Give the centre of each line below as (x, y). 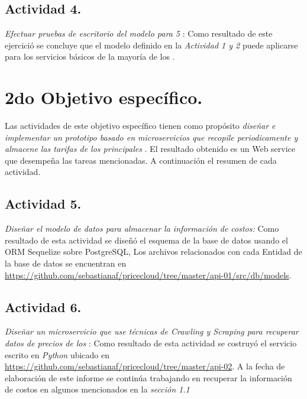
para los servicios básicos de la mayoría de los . (90, 56)
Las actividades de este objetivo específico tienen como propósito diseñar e (140, 126)
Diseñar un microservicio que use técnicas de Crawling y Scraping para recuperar (152, 331)
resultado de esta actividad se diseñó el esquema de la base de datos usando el (146, 240)
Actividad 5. (43, 204)
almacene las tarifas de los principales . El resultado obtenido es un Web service (150, 149)
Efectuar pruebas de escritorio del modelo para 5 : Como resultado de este (139, 33)
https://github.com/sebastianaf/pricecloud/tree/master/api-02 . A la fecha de (145, 366)
